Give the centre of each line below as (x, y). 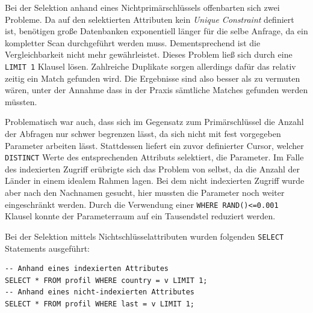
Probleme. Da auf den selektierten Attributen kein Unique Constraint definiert (150, 19)
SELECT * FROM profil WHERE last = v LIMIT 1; (100, 304)
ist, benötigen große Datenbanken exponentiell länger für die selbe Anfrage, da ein (156, 31)
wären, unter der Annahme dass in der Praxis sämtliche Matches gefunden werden (156, 90)
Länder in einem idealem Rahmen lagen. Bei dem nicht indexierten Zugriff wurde (155, 181)
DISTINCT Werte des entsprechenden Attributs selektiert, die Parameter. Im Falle (154, 157)
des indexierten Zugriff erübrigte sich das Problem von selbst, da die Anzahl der (153, 169)
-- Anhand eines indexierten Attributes (87, 269)
